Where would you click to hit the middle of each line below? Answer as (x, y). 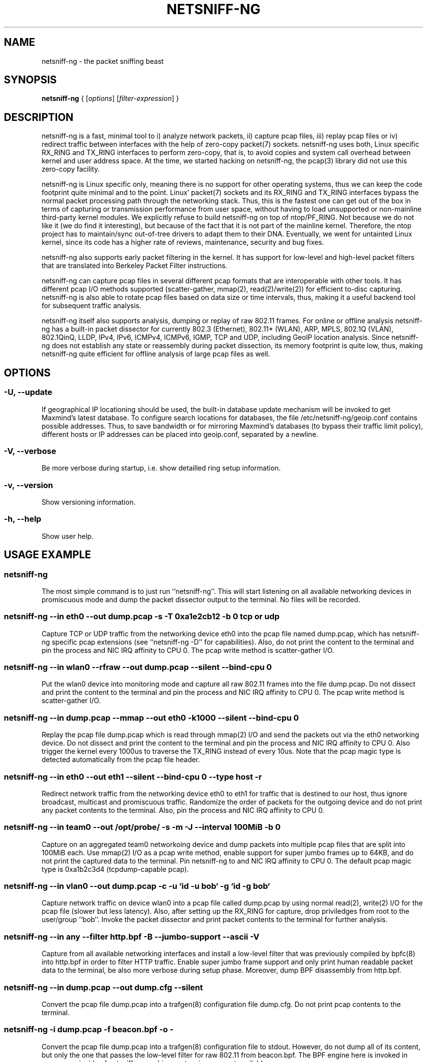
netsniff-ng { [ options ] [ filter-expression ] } (110, 98)
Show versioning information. (88, 502)
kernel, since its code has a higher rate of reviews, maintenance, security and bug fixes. (183, 242)
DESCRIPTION (39, 117)
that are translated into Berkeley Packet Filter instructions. (135, 266)
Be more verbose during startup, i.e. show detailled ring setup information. (161, 468)
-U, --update (28, 392)
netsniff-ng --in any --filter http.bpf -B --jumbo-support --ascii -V (132, 936)
